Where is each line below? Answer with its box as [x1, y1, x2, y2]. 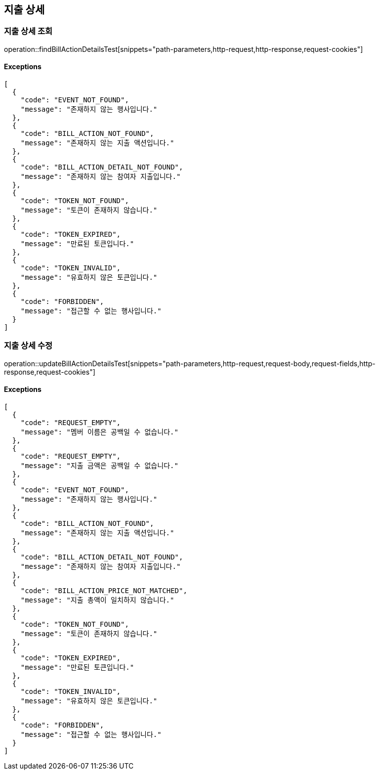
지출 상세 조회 [4, 26, 53, 37]
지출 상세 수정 [4, 341, 53, 351]
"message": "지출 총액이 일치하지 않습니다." [20, 596, 174, 604]
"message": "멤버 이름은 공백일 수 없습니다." [20, 428, 178, 436]
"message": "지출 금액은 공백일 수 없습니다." [20, 461, 178, 470]
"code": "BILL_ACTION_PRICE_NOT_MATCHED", [20, 586, 187, 595]
